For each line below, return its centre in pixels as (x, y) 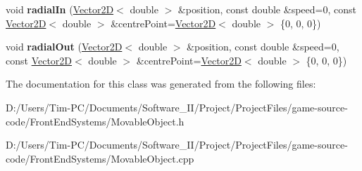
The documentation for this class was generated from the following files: (161, 84)
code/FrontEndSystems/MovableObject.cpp (100, 158)
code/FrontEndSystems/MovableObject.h (95, 121)
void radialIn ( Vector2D (60, 9)
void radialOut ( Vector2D (64, 47)
